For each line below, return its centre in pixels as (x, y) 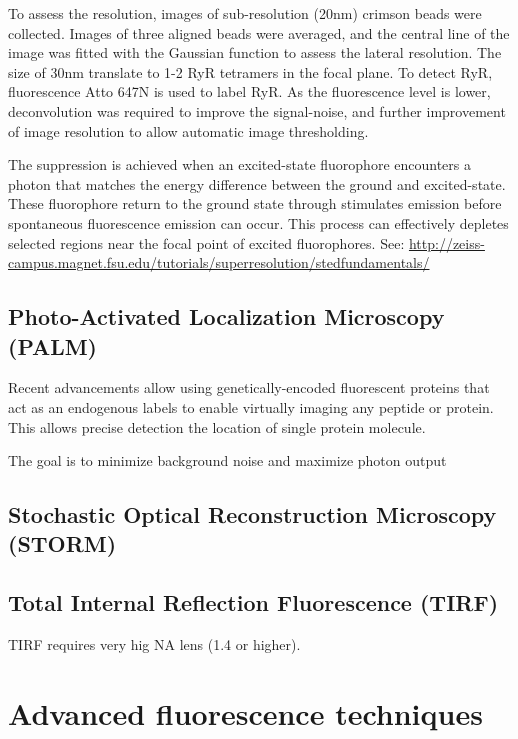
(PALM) (52, 345)
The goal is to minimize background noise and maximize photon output (227, 460)
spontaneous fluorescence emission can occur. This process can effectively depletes (258, 222)
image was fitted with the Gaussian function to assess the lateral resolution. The (255, 52)
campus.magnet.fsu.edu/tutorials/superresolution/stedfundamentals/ (219, 262)
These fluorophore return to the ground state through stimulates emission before (255, 203)
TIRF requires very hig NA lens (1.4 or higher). (154, 644)
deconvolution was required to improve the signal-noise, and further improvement (257, 110)
